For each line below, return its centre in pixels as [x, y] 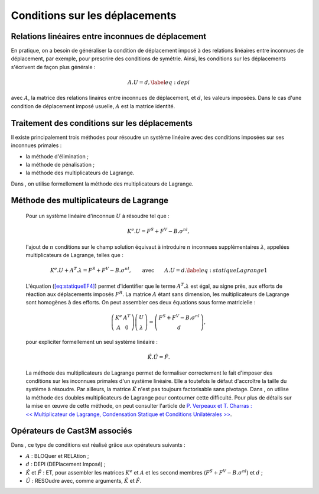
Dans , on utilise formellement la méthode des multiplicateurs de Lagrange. [102, 184]
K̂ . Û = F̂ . [159, 357]
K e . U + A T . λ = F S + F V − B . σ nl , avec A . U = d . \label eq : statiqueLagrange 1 [159, 270]
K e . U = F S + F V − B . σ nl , [158, 231]
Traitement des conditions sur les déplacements [102, 123]
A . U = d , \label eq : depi [159, 82]
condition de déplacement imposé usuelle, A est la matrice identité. [93, 106]
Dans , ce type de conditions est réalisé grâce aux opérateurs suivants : [98, 445]
